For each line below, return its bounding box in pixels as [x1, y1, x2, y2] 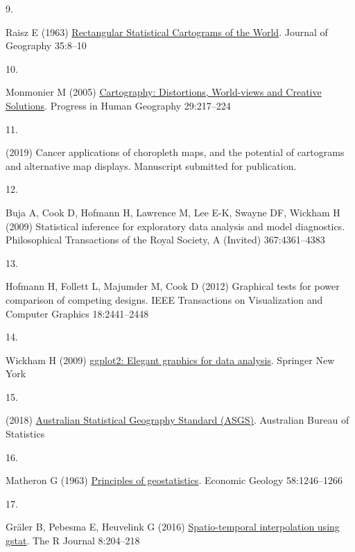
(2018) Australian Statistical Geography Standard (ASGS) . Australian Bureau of [6, 413, 349, 427]
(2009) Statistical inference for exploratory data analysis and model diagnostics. [6, 218, 345, 233]
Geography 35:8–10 [6, 38, 87, 53]
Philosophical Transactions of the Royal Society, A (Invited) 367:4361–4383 [6, 232, 325, 247]
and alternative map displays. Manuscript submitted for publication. [6, 158, 297, 173]
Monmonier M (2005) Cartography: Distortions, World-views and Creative [6, 85, 322, 99]
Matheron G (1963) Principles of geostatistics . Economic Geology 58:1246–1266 [6, 473, 343, 488]
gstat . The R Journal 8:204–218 [6, 533, 140, 548]
